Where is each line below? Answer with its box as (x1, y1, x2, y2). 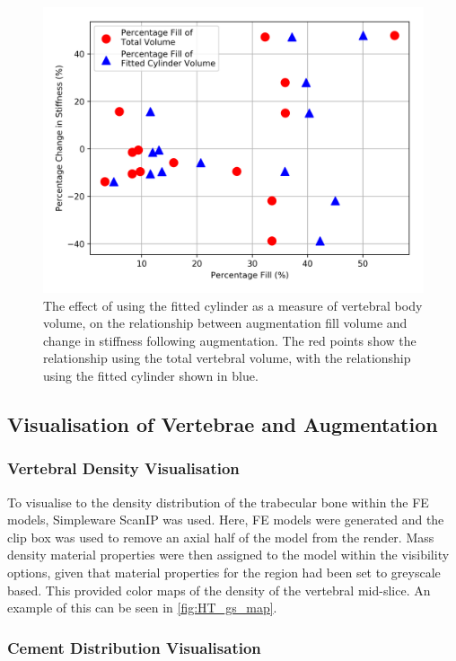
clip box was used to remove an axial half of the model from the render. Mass (7, 527, 434, 546)
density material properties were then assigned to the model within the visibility (7, 545, 450, 564)
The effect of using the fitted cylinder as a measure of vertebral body (43, 295, 423, 314)
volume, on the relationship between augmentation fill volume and (43, 313, 408, 332)
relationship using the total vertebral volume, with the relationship (43, 348, 411, 367)
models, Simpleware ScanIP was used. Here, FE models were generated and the (7, 510, 444, 529)
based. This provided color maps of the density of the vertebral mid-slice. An (7, 580, 431, 599)
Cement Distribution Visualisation (7, 636, 261, 658)
